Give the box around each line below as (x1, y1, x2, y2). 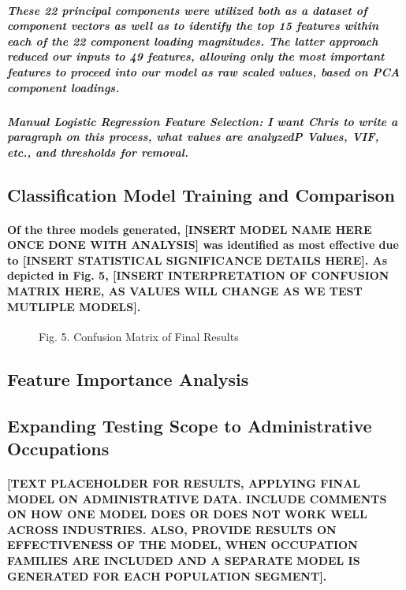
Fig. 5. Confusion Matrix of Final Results (39, 328, 239, 344)
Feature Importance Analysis (7, 366, 249, 391)
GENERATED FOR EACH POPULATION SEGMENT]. (7, 567, 327, 584)
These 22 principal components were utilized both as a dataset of (7, 2, 367, 18)
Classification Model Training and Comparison (7, 182, 396, 206)
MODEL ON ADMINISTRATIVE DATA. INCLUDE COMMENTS (7, 490, 387, 507)
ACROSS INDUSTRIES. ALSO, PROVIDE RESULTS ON (7, 521, 337, 537)
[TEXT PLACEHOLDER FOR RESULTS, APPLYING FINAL (7, 475, 361, 491)
